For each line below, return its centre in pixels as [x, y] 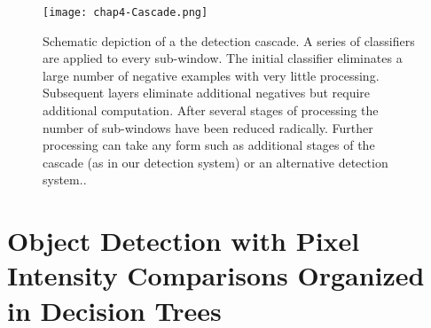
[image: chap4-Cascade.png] [125, 12]
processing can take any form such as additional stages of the [209, 145]
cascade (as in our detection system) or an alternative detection [215, 162]
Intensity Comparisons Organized [216, 275]
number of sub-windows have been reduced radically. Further [208, 127]
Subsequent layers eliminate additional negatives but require [207, 93]
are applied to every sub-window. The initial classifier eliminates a [223, 58]
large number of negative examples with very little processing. [211, 75]
